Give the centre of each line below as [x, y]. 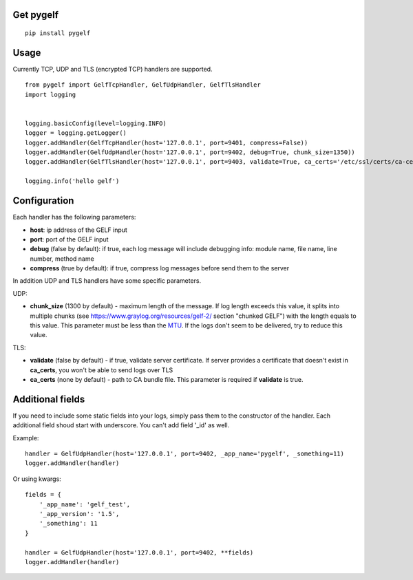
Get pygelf [35, 15]
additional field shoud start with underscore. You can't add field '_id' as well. [121, 425]
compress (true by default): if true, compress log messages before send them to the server [160, 268]
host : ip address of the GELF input [78, 230]
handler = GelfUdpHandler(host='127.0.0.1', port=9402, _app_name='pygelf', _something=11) [184, 454]
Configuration [43, 201]
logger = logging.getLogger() [76, 133]
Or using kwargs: [37, 479]
